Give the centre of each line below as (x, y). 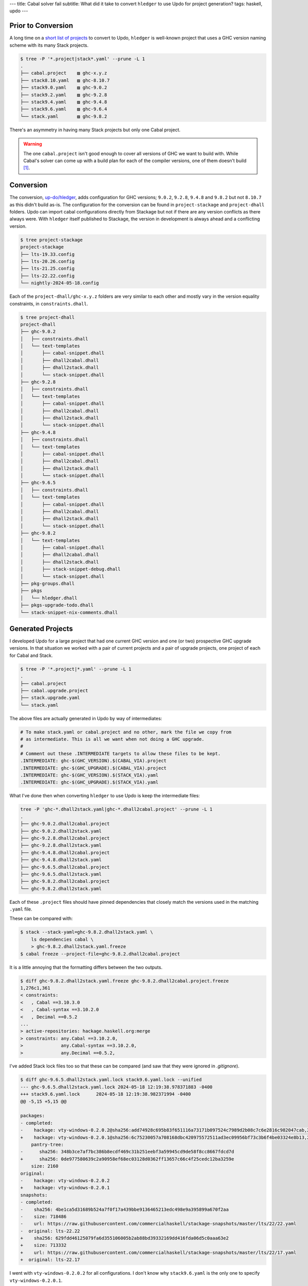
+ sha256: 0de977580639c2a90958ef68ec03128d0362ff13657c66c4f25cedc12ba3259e (127, 1159)
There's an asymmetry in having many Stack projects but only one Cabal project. (95, 130)
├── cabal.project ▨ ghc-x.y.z (64, 73)
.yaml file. (21, 909)
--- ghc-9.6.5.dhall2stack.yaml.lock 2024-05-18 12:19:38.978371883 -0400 (117, 1087)
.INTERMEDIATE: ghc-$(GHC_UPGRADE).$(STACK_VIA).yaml (89, 782)
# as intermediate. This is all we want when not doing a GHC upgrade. (112, 739)
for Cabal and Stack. (31, 655)
